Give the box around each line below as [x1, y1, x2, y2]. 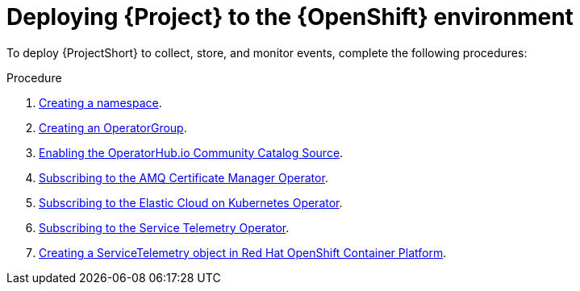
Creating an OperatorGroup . [39, 120, 187, 135]
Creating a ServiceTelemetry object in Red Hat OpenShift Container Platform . [39, 245, 447, 260]
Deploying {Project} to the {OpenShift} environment [6, 3, 574, 31]
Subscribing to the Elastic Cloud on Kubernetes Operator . [39, 195, 343, 210]
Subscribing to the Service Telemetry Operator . [39, 220, 290, 235]
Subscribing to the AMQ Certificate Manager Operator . [39, 170, 328, 185]
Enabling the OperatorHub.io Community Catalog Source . [39, 145, 344, 160]
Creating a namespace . [39, 95, 162, 110]
